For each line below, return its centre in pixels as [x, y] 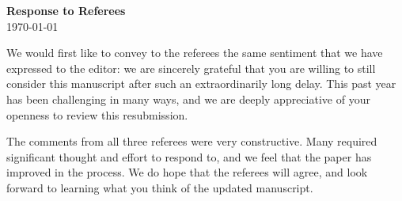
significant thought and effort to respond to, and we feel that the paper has [189, 156]
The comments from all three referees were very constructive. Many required [192, 141]
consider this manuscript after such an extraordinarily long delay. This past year [201, 83]
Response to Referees [66, 10]
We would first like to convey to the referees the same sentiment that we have [195, 53]
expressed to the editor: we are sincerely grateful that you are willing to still [191, 68]
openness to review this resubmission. [97, 114]
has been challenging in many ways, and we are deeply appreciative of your [188, 99]
